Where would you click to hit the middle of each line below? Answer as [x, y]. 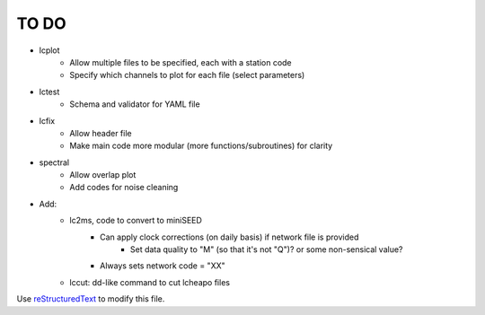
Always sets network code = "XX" [163, 266]
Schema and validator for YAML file [135, 104]
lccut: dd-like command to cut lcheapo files [150, 282]
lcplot [49, 50]
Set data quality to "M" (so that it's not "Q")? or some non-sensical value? [267, 249]
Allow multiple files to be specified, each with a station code [181, 62]
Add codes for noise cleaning [124, 188]
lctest [49, 92]
